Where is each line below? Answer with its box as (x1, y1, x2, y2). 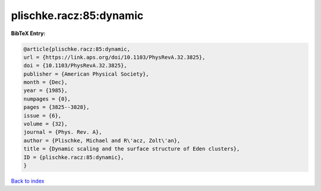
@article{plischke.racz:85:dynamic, (23, 45, 131, 52)
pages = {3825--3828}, (23, 104, 90, 111)
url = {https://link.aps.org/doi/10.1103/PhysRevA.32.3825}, (23, 54, 206, 61)
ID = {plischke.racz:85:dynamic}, (23, 154, 124, 161)
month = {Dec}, (23, 79, 68, 86)
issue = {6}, (23, 112, 62, 119)
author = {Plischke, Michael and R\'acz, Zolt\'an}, (23, 137, 181, 144)
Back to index (11, 177, 45, 184)
